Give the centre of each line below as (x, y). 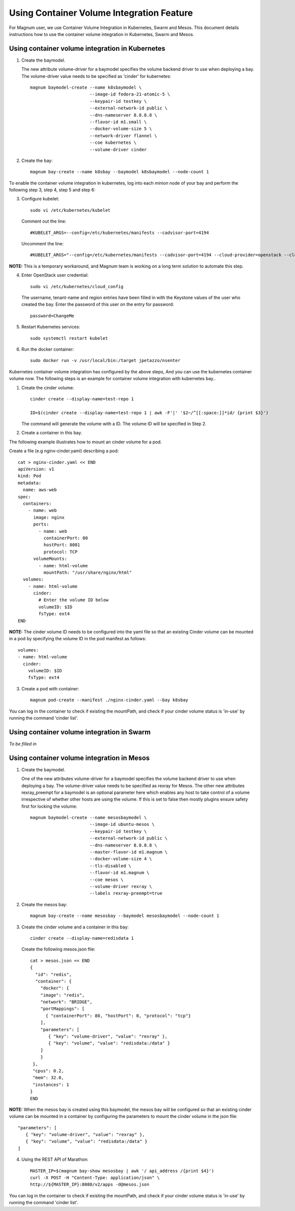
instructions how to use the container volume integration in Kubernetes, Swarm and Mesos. (102, 34)
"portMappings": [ (62, 1009)
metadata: (29, 483)
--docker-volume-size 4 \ (121, 859)
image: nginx (49, 517)
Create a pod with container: (50, 688)
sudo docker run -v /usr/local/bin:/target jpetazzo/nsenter (105, 360)
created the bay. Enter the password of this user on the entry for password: (98, 304)
